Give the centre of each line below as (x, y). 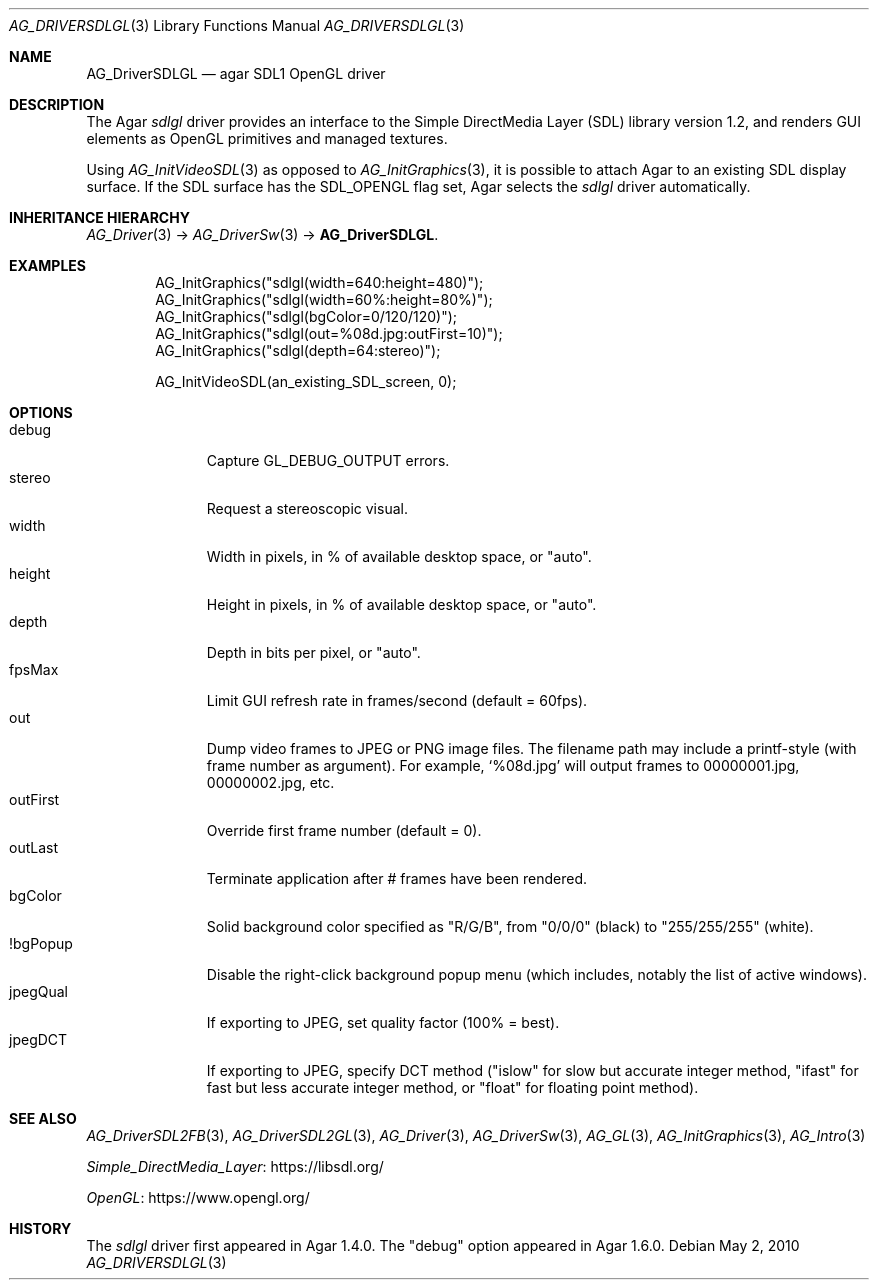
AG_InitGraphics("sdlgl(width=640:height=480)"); (319, 282)
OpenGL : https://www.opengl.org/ (198, 1197)
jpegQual (38, 991)
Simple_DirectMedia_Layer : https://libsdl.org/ (235, 1166)
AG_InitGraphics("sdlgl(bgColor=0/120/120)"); (306, 316)
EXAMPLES (47, 265)
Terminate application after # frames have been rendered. (397, 878)
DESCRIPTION (57, 104)
